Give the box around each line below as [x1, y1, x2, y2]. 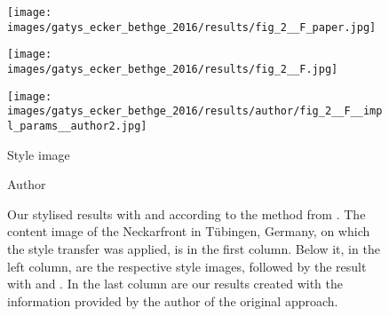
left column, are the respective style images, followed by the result [7, 257, 367, 275]
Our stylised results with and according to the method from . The [7, 204, 366, 223]
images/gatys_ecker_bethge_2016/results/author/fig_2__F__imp [7, 105, 383, 118]
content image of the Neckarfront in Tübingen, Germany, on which [7, 222, 370, 241]
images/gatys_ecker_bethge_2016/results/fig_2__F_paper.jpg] [7, 20, 377, 34]
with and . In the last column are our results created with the [7, 274, 343, 293]
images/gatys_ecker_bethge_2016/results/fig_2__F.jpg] [7, 62, 338, 75]
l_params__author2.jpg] [7, 119, 147, 132]
